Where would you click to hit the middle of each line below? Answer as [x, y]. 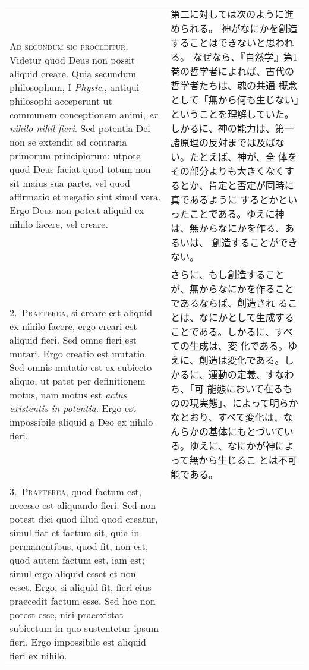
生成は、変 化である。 [239, 346]
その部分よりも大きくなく [228, 171]
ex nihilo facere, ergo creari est [73, 326]
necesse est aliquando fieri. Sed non [83, 505]
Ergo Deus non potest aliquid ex [77, 210]
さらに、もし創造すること [228, 274]
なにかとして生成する [247, 317]
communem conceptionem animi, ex [83, 114]
